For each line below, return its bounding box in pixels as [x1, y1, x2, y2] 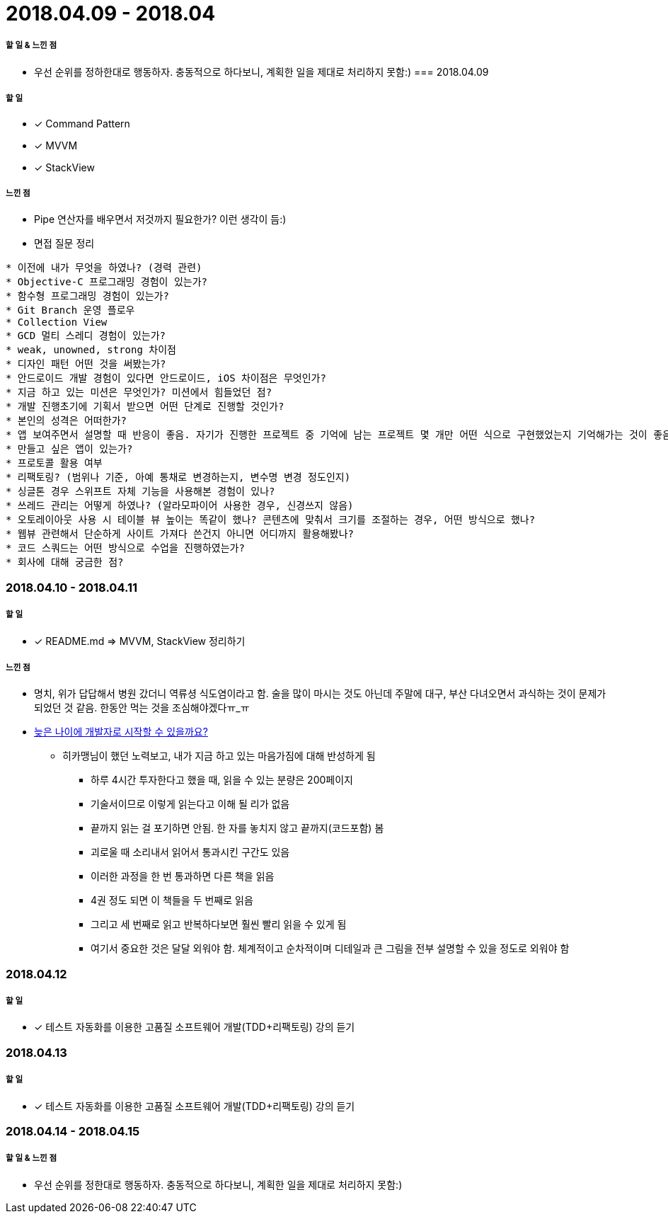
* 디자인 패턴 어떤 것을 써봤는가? [6, 358, 166, 370]
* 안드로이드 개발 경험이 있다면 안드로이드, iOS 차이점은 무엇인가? [6, 372, 326, 384]
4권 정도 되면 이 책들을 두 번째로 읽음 [91, 894, 253, 907]
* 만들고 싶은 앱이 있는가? [6, 443, 133, 455]
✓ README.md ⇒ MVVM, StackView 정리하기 [34, 634, 246, 647]
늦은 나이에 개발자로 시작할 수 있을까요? [34, 726, 208, 738]
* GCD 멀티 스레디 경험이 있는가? [6, 330, 166, 342]
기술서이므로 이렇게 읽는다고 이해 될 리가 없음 [91, 798, 290, 811]
